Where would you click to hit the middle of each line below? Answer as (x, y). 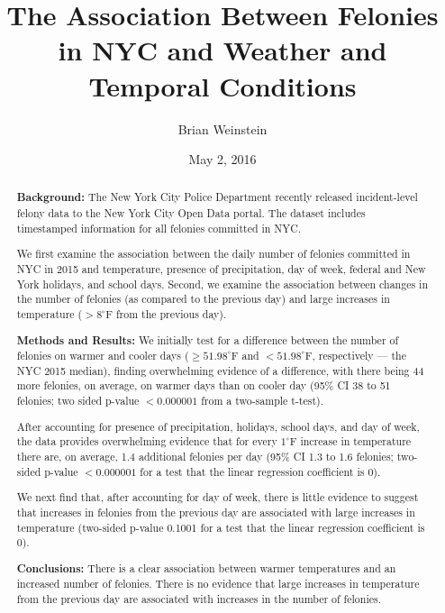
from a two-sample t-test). (263, 401)
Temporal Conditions (222, 85)
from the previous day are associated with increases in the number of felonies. (199, 599)
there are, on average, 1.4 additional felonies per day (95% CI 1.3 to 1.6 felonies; (205, 456)
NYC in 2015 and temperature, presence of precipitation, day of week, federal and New (221, 269)
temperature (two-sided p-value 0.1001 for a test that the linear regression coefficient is (221, 527)
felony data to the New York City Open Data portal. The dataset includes (191, 213)
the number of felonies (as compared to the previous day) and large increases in (203, 299)
